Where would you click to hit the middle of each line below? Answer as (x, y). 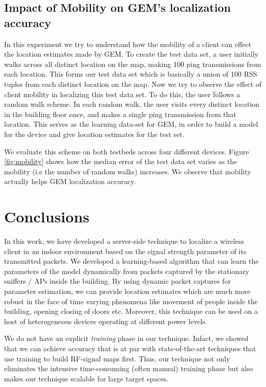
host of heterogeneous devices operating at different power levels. (106, 321)
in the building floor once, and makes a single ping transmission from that (120, 114)
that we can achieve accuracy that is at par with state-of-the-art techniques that (130, 348)
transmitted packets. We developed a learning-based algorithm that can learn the (131, 261)
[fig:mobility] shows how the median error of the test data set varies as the (121, 161)
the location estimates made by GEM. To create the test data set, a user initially (131, 54)
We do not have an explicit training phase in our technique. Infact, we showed (126, 338)
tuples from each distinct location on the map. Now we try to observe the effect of (133, 84)
